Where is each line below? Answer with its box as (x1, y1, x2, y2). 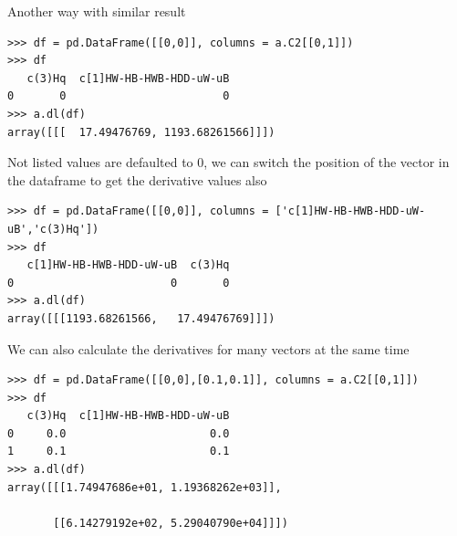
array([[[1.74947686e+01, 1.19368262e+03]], (7, 480, 282, 494)
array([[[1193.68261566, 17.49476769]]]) (7, 311, 275, 325)
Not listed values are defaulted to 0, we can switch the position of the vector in (7, 152, 450, 172)
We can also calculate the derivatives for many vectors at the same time (7, 339, 410, 358)
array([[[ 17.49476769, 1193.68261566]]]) (7, 125, 275, 139)
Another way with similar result (7, 2, 186, 20)
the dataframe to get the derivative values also (7, 170, 267, 189)
